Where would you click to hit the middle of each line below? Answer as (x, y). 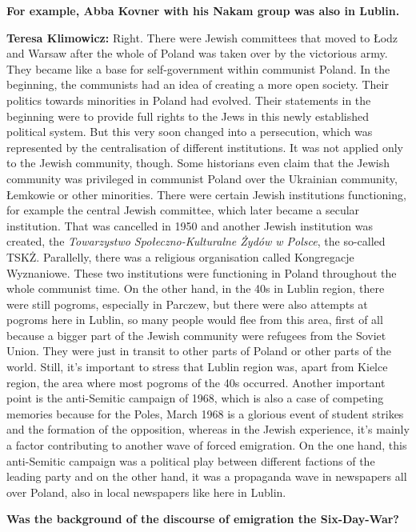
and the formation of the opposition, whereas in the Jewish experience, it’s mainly (208, 429)
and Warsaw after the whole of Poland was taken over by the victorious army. (197, 53)
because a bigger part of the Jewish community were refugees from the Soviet (196, 335)
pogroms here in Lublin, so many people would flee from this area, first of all (195, 320)
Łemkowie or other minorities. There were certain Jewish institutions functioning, (206, 194)
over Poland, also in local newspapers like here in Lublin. (146, 492)
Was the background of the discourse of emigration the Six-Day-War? (203, 519)
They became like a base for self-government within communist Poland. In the (198, 68)
